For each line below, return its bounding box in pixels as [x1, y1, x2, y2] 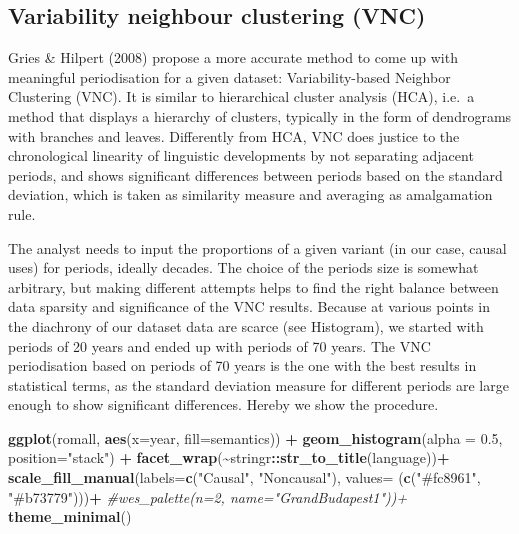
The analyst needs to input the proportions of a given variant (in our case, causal [8, 237, 507, 258]
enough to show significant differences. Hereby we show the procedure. [8, 394, 439, 415]
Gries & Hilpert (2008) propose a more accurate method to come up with [8, 47, 458, 68]
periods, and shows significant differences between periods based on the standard [8, 164, 503, 185]
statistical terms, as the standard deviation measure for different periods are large [8, 374, 509, 395]
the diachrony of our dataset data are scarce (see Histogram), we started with [8, 315, 484, 336]
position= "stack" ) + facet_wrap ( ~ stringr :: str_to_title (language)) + [8, 447, 450, 468]
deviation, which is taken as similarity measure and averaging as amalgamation [8, 184, 493, 205]
